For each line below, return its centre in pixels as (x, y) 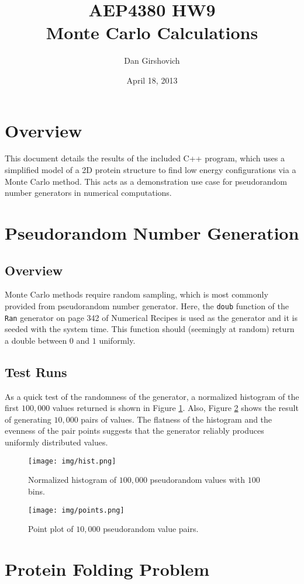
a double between (36, 340)
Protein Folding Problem (107, 569)
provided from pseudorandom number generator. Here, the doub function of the (147, 305)
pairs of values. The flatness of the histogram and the (177, 419)
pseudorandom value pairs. (151, 529)
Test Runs (36, 372)
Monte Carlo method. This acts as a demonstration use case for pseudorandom (146, 181)
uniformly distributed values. (56, 442)
